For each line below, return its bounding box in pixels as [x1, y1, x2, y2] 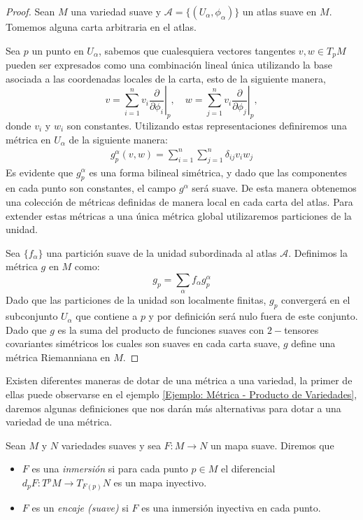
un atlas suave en [242, 4, 317, 18]
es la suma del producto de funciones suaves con [57, 322, 264, 337]
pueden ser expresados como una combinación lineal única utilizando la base [6, 57, 333, 72]
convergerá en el [281, 293, 350, 307]
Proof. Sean [6, 4, 55, 18]
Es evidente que [6, 164, 73, 179]
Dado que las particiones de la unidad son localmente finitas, [6, 293, 266, 307]
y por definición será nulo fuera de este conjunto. [148, 309, 358, 323]
